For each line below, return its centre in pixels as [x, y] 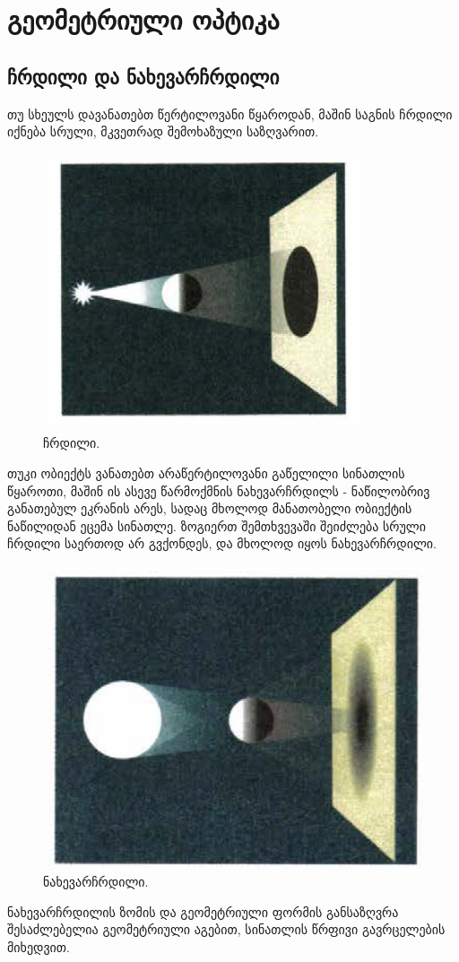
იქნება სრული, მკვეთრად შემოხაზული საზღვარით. [163, 131]
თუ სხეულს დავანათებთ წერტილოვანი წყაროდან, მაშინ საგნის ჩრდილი [230, 114]
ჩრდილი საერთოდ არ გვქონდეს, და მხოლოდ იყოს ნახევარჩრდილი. [222, 543]
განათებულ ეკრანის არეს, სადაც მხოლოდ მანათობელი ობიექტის [210, 508]
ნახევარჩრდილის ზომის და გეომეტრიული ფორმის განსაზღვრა [203, 911]
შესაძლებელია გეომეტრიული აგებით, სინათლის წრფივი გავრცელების [226, 929]
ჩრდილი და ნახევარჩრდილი [143, 76]
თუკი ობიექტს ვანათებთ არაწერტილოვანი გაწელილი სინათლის [206, 472]
